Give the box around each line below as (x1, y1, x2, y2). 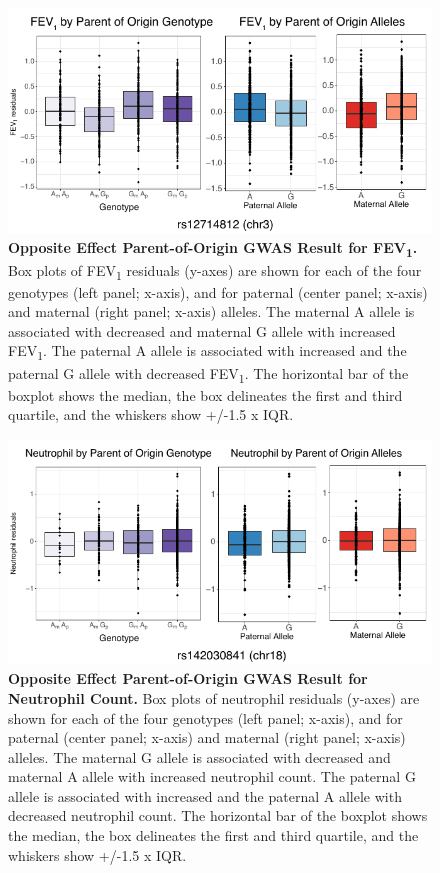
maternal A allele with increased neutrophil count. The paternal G (8, 766, 416, 787)
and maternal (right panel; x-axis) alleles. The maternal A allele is (8, 301, 415, 322)
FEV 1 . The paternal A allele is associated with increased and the (8, 340, 407, 364)
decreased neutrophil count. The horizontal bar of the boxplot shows (8, 805, 428, 826)
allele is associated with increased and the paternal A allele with (8, 785, 402, 806)
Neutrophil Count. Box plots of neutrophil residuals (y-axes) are (8, 687, 420, 708)
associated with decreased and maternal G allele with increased (8, 320, 396, 341)
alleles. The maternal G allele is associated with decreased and (8, 746, 391, 767)
